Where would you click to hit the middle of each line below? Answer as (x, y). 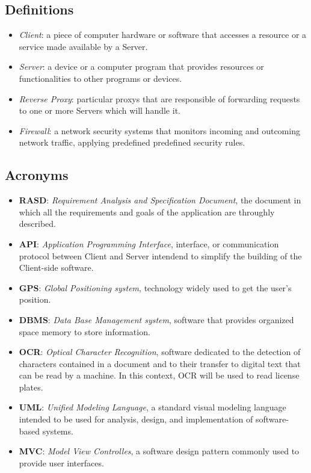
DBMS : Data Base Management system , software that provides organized (156, 319)
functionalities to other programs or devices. (100, 78)
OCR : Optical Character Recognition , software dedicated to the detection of (160, 352)
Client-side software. (56, 267)
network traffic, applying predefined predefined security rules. (132, 142)
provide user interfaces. (61, 462)
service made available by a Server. (83, 46)
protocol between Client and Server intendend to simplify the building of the (160, 255)
